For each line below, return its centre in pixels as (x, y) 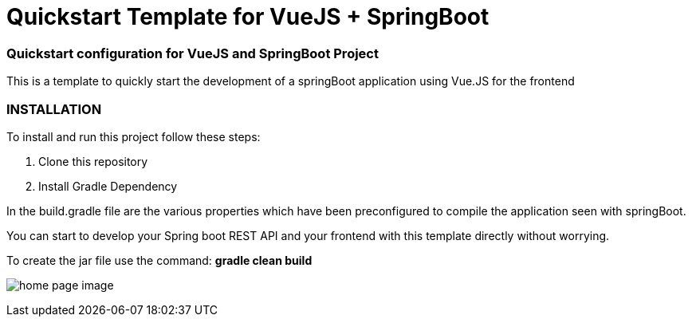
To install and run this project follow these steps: (134, 136)
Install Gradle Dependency (108, 186)
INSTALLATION (54, 109)
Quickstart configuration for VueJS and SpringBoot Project (193, 53)
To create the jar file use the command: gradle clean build (159, 260)
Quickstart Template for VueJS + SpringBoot (248, 17)
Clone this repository (93, 161)
